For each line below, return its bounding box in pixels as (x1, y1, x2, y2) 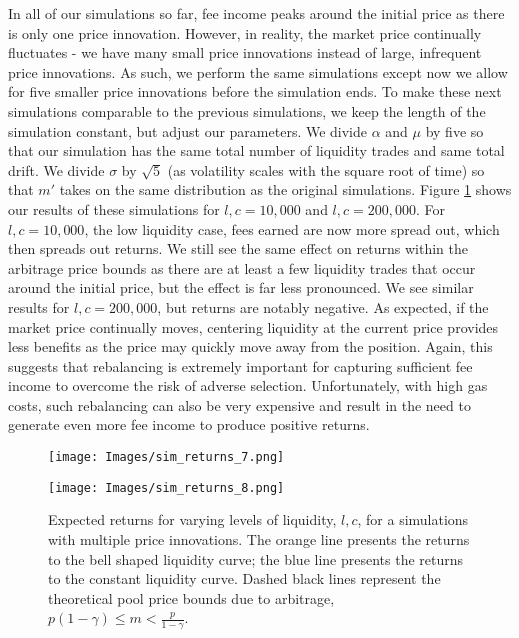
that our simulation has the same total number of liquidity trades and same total (8, 140, 505, 161)
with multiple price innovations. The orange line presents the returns (48, 528, 470, 549)
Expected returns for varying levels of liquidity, (48, 509, 337, 530)
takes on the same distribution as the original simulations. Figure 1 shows (59, 179, 512, 200)
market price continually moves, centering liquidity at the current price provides (8, 316, 499, 337)
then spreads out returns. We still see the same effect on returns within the (8, 238, 468, 259)
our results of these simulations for (8, 198, 220, 219)
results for (8, 296, 70, 317)
